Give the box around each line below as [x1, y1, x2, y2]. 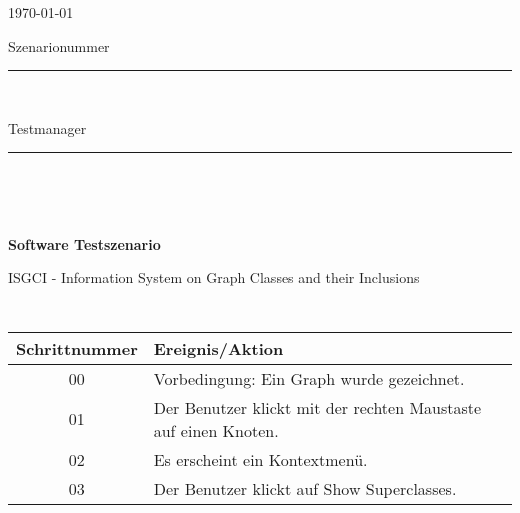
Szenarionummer [8, 35, 110, 56]
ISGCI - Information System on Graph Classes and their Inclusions [8, 267, 420, 288]
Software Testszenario [8, 233, 161, 254]
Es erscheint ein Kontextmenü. [153, 447, 368, 471]
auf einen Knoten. [153, 418, 279, 442]
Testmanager [8, 117, 87, 138]
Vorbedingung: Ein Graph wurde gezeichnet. [153, 366, 465, 390]
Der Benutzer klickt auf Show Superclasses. [153, 476, 457, 500]
